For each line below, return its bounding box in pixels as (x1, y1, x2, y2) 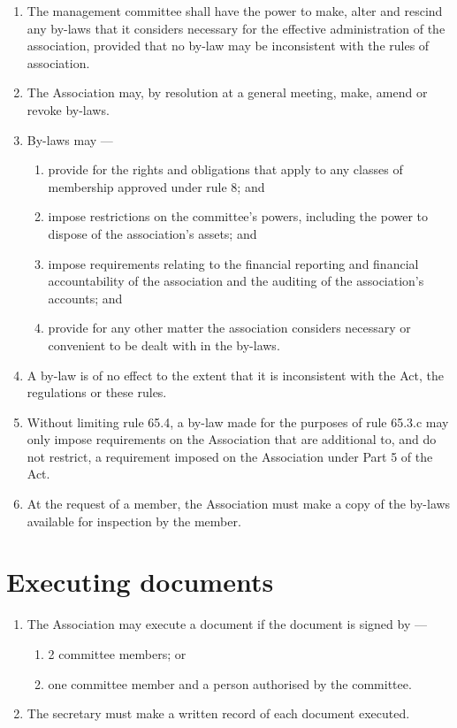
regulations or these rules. (27, 383, 167, 402)
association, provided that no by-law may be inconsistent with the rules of (27, 36, 430, 55)
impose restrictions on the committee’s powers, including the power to (48, 207, 429, 226)
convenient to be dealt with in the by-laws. (48, 335, 280, 354)
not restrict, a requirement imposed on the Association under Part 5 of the (27, 447, 433, 465)
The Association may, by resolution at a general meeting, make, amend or (27, 83, 428, 102)
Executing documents (6, 563, 274, 600)
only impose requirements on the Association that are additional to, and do (27, 430, 437, 448)
